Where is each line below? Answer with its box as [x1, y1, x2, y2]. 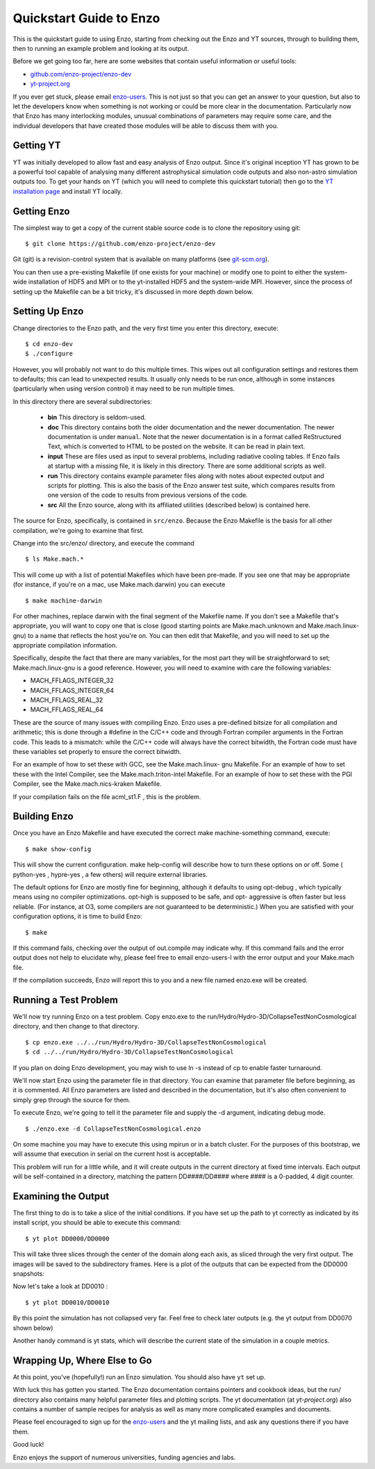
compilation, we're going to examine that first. [12, 526, 144, 534]
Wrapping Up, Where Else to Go [12, 1354, 152, 1366]
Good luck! [12, 1441, 44, 1449]
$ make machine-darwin [25, 596, 103, 605]
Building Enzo [12, 810, 74, 823]
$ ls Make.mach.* [25, 555, 84, 563]
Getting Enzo [12, 205, 70, 217]
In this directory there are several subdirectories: [12, 397, 153, 406]
